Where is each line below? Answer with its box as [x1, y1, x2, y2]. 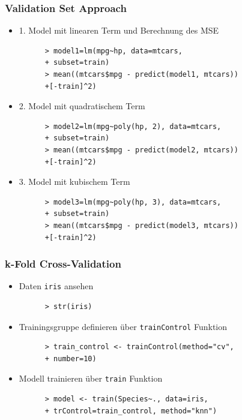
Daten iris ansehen [19, 280, 94, 292]
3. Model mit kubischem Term [19, 175, 130, 188]
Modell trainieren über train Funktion [19, 372, 163, 385]
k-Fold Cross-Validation [5, 256, 121, 271]
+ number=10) [44, 354, 97, 363]
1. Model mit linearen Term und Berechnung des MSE [19, 24, 219, 37]
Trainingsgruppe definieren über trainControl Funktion [19, 320, 228, 332]
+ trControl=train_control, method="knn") [44, 406, 217, 415]
